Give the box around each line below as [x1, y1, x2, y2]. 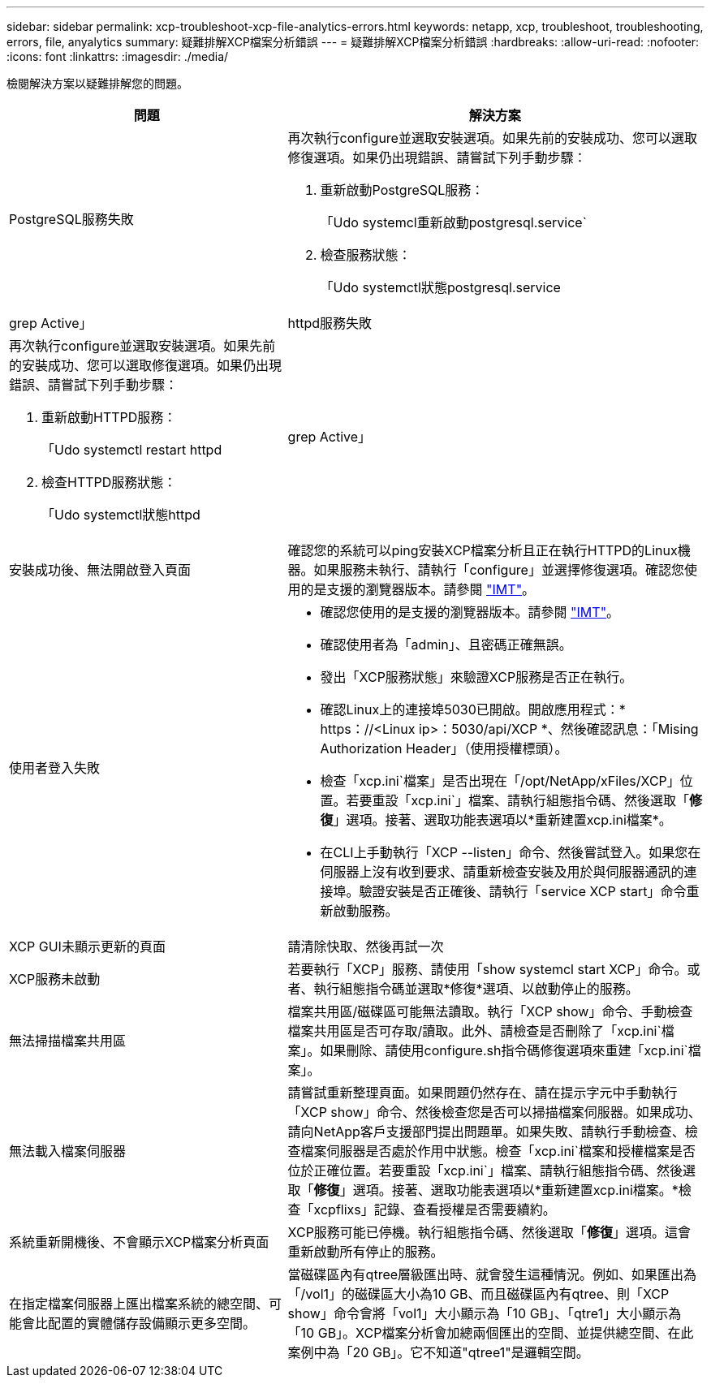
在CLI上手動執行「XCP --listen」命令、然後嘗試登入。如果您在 [320, 844, 701, 860]
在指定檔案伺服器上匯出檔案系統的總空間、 [9, 1296, 269, 1312]
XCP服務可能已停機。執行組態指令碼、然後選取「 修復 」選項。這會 [287, 1224, 691, 1240]
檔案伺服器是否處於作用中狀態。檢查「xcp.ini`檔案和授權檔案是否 [300, 1143, 696, 1159]
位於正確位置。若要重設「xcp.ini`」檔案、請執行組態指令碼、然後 [287, 1162, 683, 1179]
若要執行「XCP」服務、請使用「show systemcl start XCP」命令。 [287, 961, 687, 977]
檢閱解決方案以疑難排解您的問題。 [6, 76, 188, 90]
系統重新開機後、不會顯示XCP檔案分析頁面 [9, 1234, 269, 1250]
